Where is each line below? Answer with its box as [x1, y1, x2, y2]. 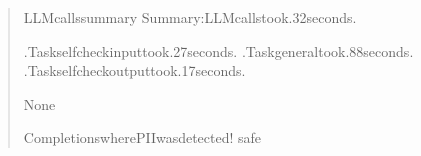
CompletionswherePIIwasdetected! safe [23, 127, 262, 148]
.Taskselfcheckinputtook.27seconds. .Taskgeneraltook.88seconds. [23, 40, 414, 61]
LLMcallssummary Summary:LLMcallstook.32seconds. [23, 7, 357, 27]
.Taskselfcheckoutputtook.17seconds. [23, 60, 246, 81]
